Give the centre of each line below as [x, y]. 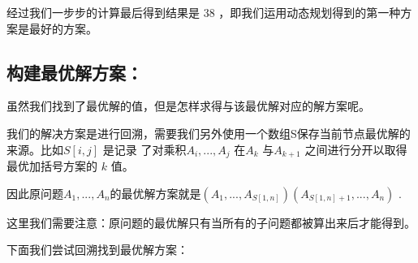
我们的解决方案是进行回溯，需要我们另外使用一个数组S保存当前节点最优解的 [209, 133]
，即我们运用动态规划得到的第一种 [310, 12]
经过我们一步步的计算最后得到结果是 [103, 12]
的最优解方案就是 [155, 193]
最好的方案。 [63, 28]
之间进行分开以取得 [356, 149]
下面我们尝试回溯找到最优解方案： [97, 250]
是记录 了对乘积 [144, 149]
